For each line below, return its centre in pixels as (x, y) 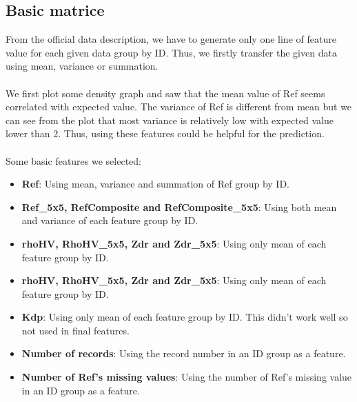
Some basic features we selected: (73, 160)
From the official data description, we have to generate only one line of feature (171, 39)
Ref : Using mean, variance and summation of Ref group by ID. (156, 184)
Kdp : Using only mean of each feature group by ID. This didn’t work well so (185, 317)
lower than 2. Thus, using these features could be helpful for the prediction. (165, 133)
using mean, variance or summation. (82, 66)
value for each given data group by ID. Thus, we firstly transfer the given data (171, 52)
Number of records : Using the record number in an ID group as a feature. (184, 353)
